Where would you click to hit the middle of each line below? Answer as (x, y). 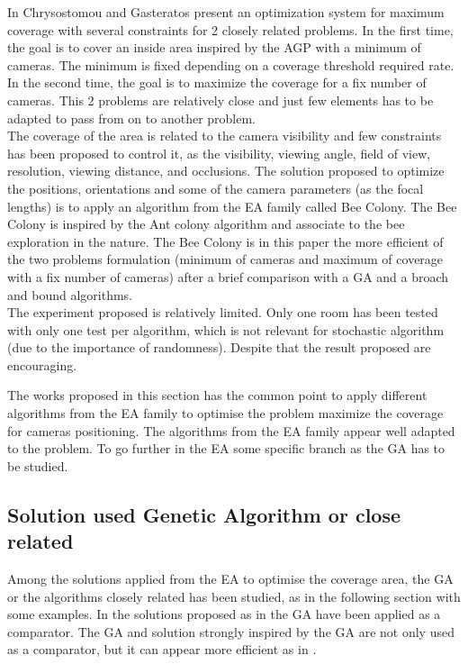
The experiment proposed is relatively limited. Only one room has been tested (223, 312)
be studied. (38, 465)
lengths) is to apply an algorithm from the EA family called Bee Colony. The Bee (232, 206)
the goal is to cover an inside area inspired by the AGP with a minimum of (214, 47)
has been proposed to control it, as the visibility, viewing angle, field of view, (219, 153)
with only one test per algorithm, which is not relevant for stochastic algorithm (226, 329)
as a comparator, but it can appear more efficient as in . (162, 649)
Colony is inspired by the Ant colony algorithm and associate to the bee (206, 224)
